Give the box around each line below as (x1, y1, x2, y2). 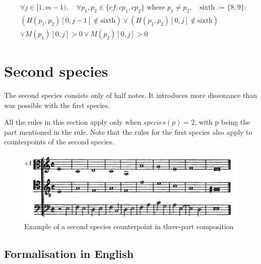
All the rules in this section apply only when (4, 117, 142, 127)
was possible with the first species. (4, 99, 110, 110)
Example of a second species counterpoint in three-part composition (24, 221, 234, 231)
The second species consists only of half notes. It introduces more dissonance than (4, 90, 257, 100)
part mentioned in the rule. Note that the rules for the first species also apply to (4, 126, 252, 137)
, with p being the (194, 117, 250, 127)
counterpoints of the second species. (4, 136, 114, 147)
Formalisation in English (4, 245, 134, 261)
